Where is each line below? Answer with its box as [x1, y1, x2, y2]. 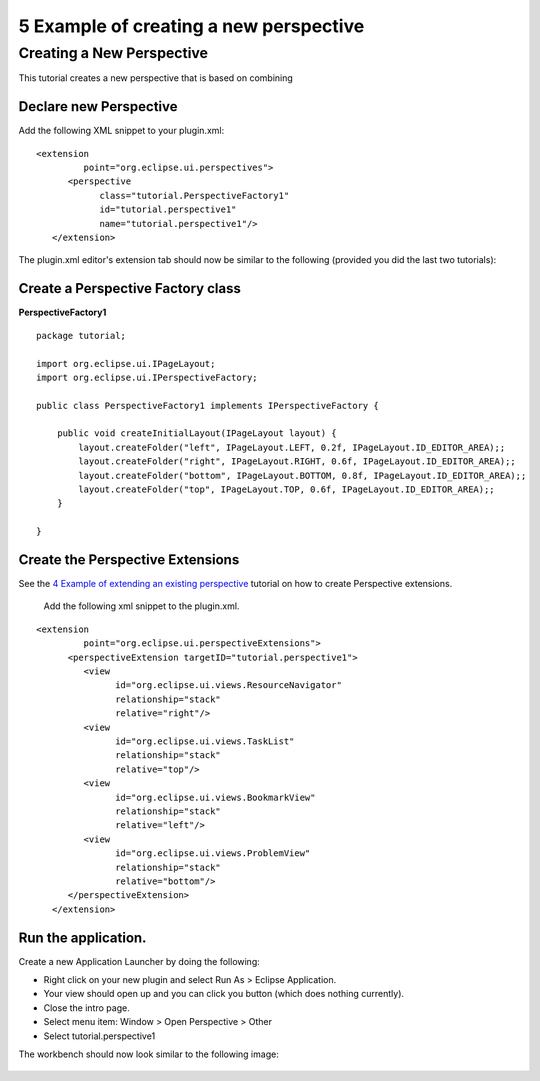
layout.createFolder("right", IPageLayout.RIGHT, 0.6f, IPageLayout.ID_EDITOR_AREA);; [78, 456, 517, 467]
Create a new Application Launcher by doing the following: [18, 955, 260, 967]
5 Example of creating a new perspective [18, 15, 365, 37]
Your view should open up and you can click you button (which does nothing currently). [43, 988, 405, 1000]
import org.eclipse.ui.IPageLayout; [36, 358, 216, 369]
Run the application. [18, 929, 147, 946]
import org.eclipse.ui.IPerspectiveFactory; [36, 371, 259, 383]
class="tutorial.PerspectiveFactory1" [99, 190, 290, 201]
